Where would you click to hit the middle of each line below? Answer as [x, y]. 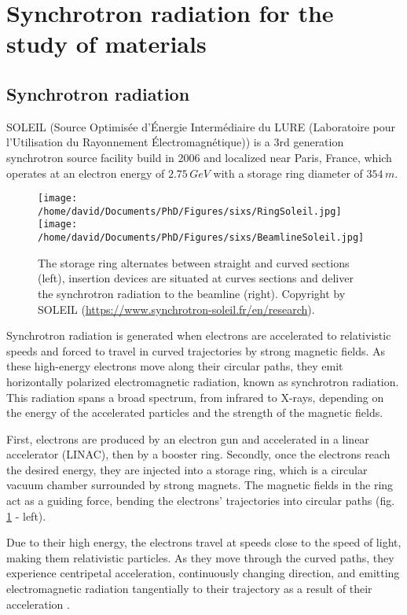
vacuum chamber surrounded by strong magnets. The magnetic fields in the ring [200, 485]
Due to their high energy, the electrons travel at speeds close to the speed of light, [204, 542]
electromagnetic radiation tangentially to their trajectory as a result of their [189, 589]
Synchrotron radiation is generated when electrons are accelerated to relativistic [199, 335]
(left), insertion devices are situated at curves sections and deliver [196, 278]
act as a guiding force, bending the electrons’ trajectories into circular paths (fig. [201, 501]
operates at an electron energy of [86, 173]
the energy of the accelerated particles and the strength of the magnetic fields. [195, 412]
